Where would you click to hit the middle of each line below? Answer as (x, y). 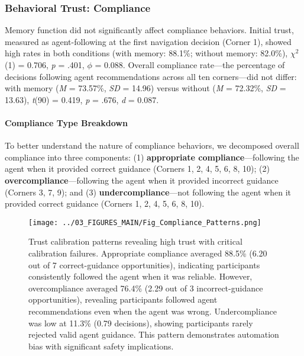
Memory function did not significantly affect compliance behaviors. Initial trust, (149, 30)
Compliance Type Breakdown (66, 122)
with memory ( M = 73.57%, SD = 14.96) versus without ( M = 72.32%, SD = (145, 88)
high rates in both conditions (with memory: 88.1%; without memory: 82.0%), (146, 53)
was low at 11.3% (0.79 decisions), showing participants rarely (141, 323)
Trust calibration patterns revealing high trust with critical (135, 241)
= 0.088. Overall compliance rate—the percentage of (190, 65)
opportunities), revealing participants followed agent (123, 299)
